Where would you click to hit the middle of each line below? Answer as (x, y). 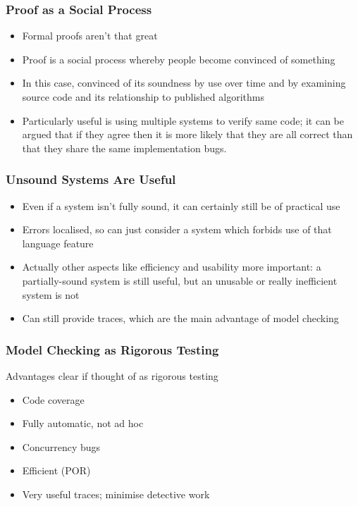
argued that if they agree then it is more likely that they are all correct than (187, 134)
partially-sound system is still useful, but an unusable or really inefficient (180, 280)
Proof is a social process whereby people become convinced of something (179, 59)
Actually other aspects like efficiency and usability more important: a (172, 267)
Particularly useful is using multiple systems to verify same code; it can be (183, 120)
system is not (51, 294)
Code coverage (53, 399)
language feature (58, 243)
